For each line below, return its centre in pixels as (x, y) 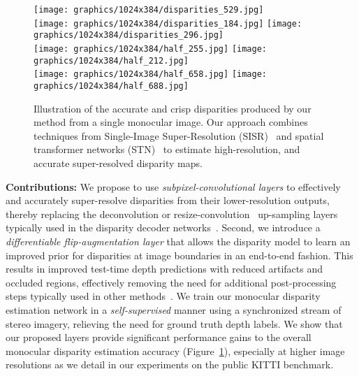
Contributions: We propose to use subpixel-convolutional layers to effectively (173, 186)
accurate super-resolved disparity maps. (118, 162)
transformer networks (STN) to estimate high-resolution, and (167, 149)
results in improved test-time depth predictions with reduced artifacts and (164, 269)
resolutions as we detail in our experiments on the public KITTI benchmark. (170, 364)
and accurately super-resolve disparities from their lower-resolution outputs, (168, 200)
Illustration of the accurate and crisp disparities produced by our (173, 108)
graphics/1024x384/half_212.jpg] (111, 60)
